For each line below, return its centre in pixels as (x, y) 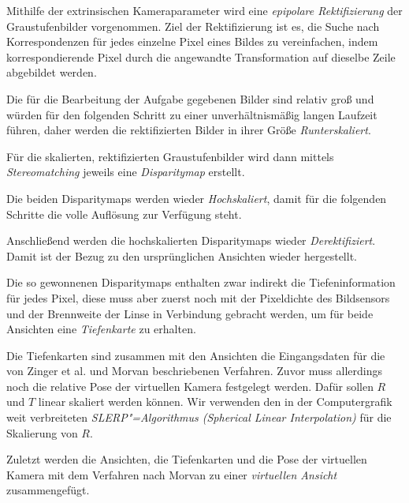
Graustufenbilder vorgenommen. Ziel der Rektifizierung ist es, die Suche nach (193, 26)
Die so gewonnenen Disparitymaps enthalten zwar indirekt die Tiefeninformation (201, 282)
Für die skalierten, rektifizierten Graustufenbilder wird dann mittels (170, 156)
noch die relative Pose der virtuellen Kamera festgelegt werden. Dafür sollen (190, 386)
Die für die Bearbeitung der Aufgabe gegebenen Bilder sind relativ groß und (190, 98)
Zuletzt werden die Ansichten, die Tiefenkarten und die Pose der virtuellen (187, 459)
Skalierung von (42, 432)
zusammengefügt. (48, 490)
